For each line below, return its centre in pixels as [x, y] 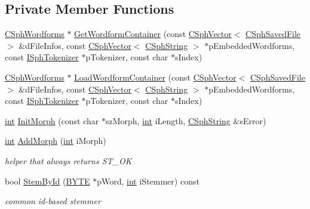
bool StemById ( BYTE [47, 181]
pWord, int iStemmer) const [148, 181]
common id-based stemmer [53, 201]
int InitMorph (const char [52, 120]
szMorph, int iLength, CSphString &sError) [186, 120]
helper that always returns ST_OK [68, 160]
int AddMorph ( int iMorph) [56, 141]
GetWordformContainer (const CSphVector [153, 34]
